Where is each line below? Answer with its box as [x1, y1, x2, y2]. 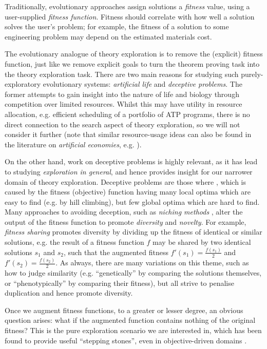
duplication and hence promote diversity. [5, 287, 133, 298]
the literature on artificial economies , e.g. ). [5, 139, 142, 149]
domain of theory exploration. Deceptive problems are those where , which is [5, 176, 246, 187]
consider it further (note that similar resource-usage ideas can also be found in [5, 129, 252, 140]
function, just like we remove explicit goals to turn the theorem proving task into [5, 58, 260, 69]
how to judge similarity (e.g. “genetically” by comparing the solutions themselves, [5, 267, 262, 278]
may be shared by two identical [152, 237, 251, 247]
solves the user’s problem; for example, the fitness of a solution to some [5, 21, 229, 32]
